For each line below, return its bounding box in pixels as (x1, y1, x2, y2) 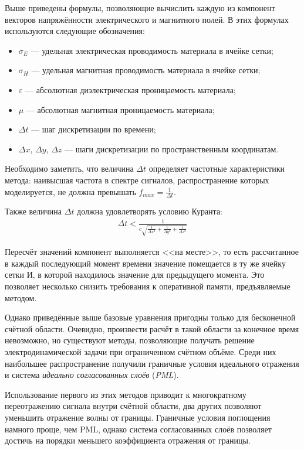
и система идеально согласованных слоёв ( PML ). (5, 369, 179, 381)
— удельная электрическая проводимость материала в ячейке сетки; (31, 44, 273, 56)
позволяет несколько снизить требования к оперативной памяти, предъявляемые (5, 279, 291, 292)
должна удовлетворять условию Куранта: (77, 205, 222, 217)
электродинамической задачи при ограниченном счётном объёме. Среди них (5, 345, 276, 357)
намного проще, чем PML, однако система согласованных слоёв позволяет (5, 422, 272, 435)
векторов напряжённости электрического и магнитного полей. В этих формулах (5, 13, 289, 25)
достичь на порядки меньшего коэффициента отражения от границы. (5, 434, 251, 446)
